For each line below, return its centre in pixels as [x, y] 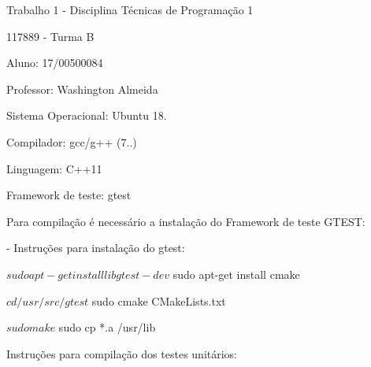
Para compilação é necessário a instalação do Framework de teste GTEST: [186, 221]
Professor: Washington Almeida [82, 89]
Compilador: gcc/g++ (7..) [72, 141]
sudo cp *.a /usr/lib [107, 327]
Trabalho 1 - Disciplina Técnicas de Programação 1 [130, 9]
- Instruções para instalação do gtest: [96, 248]
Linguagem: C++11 [54, 168]
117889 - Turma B [50, 36]
